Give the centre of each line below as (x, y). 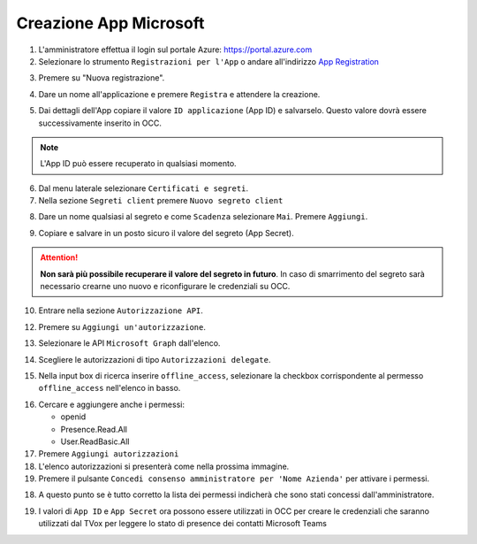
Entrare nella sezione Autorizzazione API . (121, 310)
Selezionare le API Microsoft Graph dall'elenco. (129, 343)
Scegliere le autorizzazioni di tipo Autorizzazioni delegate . (155, 359)
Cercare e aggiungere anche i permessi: (112, 404)
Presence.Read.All (94, 429)
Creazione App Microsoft (110, 23)
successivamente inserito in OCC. (100, 123)
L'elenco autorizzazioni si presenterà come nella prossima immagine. (164, 466)
